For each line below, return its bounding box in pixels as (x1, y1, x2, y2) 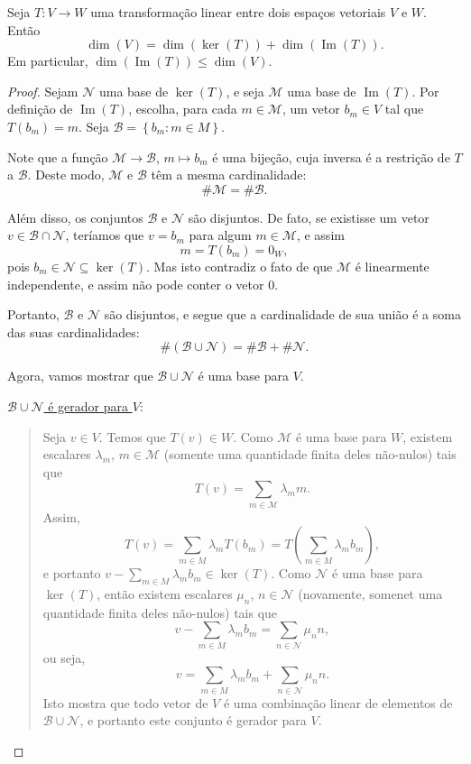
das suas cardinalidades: (7, 322, 140, 341)
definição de (7, 99, 73, 118)
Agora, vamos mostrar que (7, 366, 153, 385)
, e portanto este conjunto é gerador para (79, 711, 307, 730)
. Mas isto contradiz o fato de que (146, 256, 333, 275)
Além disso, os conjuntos (7, 207, 143, 226)
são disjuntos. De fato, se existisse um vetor (188, 207, 429, 226)
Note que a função (7, 147, 108, 166)
